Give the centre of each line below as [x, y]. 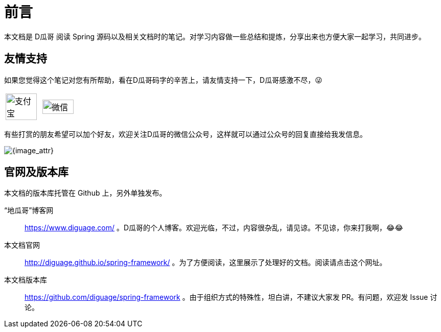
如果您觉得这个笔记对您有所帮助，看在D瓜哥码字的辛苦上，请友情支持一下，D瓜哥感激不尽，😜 [163, 80]
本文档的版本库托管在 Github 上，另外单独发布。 [85, 193]
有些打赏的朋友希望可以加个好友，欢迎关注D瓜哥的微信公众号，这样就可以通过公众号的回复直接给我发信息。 [186, 134]
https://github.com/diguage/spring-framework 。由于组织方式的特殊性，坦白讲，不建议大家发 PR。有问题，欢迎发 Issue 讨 [231, 297]
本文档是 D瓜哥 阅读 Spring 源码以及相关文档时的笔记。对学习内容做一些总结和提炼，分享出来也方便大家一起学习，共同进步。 [215, 36]
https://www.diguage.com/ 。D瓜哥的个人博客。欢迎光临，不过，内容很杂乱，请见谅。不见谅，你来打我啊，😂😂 [214, 228]
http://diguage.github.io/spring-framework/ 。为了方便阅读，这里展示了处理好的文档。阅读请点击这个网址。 [206, 263]
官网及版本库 [36, 172]
